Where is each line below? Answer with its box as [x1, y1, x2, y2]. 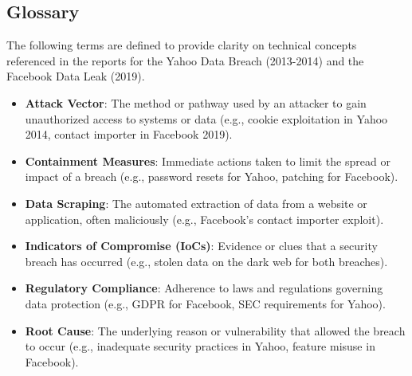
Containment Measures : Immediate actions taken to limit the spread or [25, 152, 390, 169]
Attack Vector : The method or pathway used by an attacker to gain [25, 94, 367, 111]
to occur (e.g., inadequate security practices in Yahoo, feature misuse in [25, 338, 375, 354]
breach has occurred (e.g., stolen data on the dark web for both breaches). [25, 253, 388, 269]
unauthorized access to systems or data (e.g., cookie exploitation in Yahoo [25, 110, 388, 127]
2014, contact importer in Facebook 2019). [25, 126, 233, 143]
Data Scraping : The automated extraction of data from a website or [25, 194, 367, 211]
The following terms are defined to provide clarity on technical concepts [6, 37, 357, 53]
